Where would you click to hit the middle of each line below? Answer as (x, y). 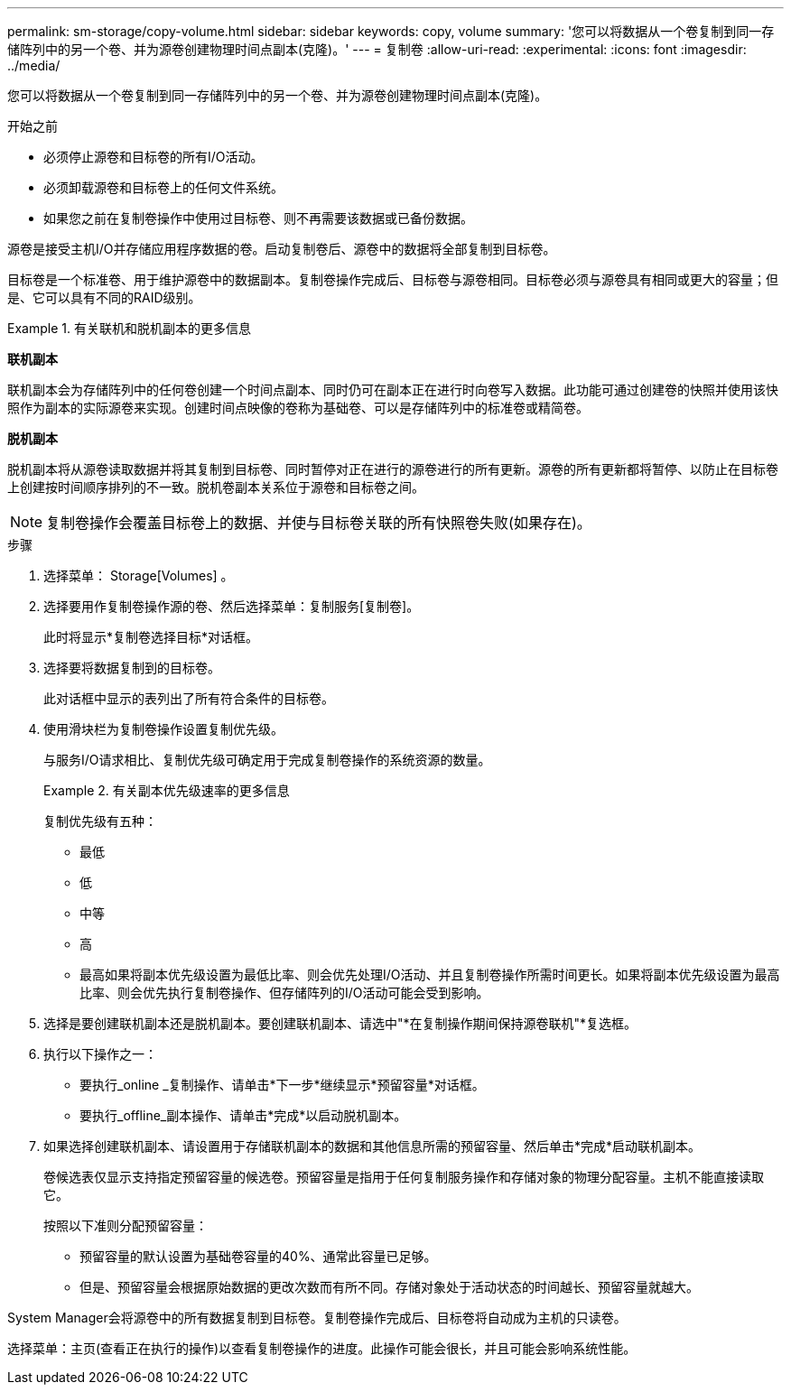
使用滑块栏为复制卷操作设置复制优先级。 (163, 729)
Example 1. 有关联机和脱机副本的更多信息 (129, 328)
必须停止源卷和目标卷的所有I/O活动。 (154, 157)
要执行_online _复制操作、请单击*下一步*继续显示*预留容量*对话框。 (282, 1085)
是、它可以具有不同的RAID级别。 (104, 297)
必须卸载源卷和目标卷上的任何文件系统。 (163, 187)
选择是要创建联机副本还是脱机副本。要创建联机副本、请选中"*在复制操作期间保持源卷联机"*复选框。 (340, 1023)
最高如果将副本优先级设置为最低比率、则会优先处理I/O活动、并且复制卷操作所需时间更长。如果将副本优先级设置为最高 (430, 974)
